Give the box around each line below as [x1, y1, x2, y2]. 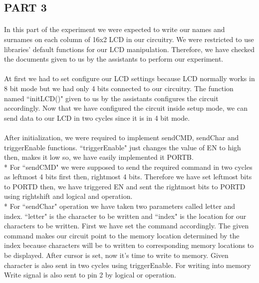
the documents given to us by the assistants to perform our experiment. [4, 54, 224, 64]
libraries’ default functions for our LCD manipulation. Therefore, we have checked [4, 44, 255, 54]
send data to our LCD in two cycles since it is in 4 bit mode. [4, 112, 190, 123]
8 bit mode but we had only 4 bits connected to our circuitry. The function [4, 83, 234, 93]
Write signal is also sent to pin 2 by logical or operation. [4, 269, 176, 280]
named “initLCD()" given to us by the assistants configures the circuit [4, 93, 219, 103]
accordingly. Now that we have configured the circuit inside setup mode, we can [4, 103, 248, 113]
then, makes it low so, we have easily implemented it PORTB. [4, 152, 194, 162]
